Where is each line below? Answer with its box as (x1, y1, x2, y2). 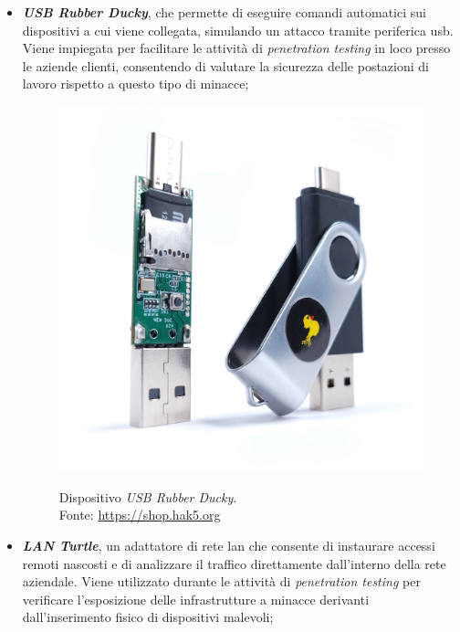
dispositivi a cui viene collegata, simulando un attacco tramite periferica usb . (22, 20, 454, 39)
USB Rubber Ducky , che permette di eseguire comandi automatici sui (22, 3, 426, 21)
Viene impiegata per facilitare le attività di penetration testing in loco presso (22, 38, 451, 58)
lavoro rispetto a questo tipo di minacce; (22, 74, 249, 93)
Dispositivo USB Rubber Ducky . (58, 487, 237, 506)
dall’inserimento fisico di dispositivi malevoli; (22, 607, 274, 627)
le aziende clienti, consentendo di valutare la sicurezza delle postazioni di (22, 56, 429, 75)
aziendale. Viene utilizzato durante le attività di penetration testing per (22, 572, 421, 591)
